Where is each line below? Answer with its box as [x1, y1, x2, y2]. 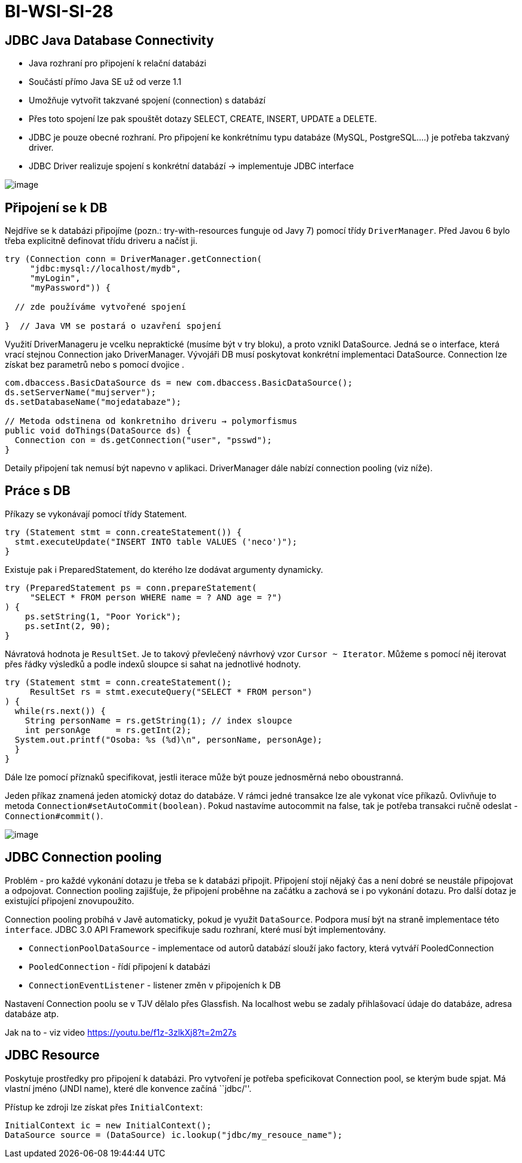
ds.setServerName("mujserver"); [5, 387, 156, 398]
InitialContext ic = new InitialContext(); [5, 1120, 212, 1130]
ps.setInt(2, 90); [25, 621, 111, 631]
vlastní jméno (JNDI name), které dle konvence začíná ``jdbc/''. [5, 1083, 252, 1094]
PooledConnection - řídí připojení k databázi [29, 961, 210, 972]
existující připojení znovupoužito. [5, 895, 135, 906]
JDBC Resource [5, 1048, 100, 1063]
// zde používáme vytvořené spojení [14, 302, 187, 312]
